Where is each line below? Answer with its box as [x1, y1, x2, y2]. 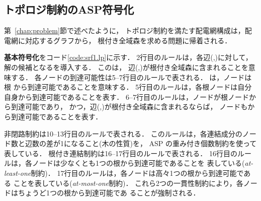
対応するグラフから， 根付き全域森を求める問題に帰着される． [25, 35, 232, 45]
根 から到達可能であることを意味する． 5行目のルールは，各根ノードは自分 [4, 82, 252, 92]
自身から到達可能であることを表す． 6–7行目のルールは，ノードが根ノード [4, 91, 249, 102]
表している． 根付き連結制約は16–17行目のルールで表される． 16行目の [4, 148, 237, 158]
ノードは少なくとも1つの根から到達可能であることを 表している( [32, 158, 245, 168]
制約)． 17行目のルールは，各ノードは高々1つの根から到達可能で [31, 167, 244, 178]
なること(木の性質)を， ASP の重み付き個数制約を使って [70, 138, 257, 149]
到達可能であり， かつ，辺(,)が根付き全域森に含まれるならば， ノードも [11, 101, 248, 112]
